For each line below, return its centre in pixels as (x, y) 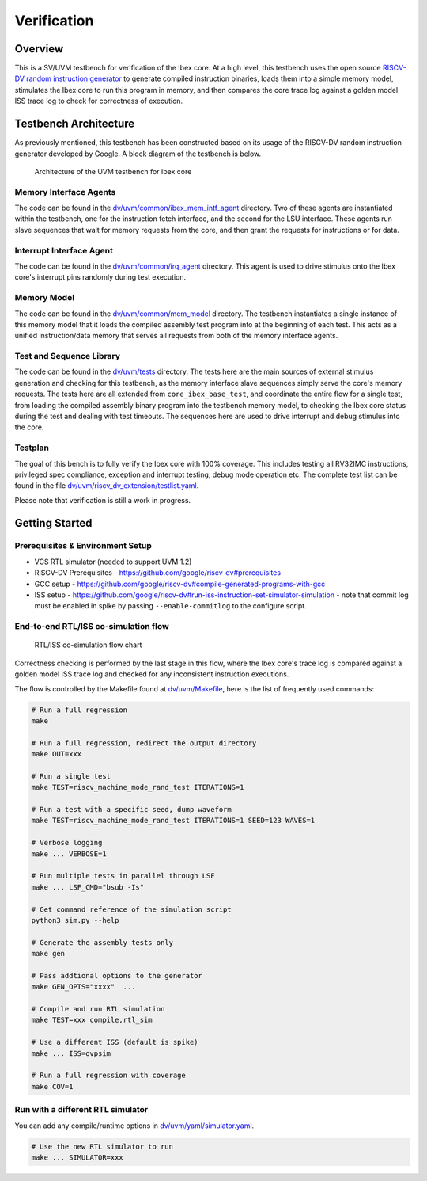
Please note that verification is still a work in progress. (103, 500)
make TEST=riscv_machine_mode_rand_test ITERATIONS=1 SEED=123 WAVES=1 (173, 821)
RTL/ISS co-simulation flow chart (88, 645)
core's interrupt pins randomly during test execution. (100, 277)
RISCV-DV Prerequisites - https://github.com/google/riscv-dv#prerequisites (157, 573)
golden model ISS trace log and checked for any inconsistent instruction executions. (152, 674)
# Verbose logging (67, 843)
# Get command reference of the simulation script (132, 909)
